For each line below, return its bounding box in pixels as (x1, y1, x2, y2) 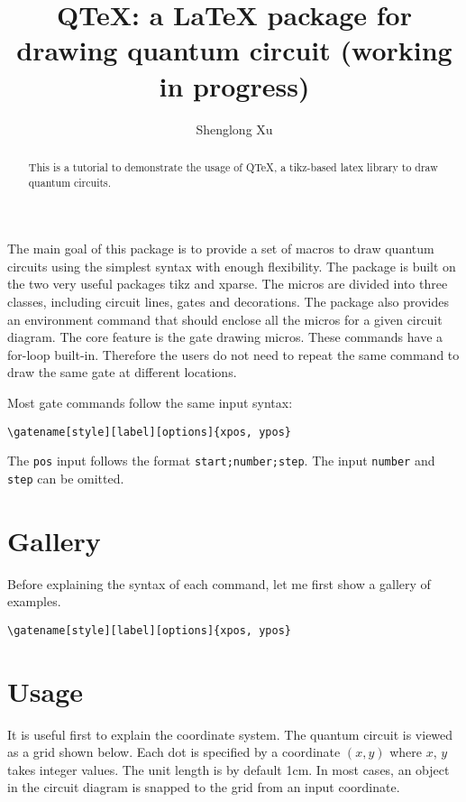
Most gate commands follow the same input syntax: (7, 392, 293, 411)
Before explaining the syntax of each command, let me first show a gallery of (7, 574, 431, 593)
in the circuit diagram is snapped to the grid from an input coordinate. (7, 778, 400, 797)
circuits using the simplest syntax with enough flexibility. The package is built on (7, 256, 456, 275)
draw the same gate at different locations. (7, 363, 237, 382)
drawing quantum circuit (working (16, 32, 452, 69)
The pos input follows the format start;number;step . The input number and (7, 451, 435, 470)
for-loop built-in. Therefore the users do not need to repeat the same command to (7, 345, 460, 364)
